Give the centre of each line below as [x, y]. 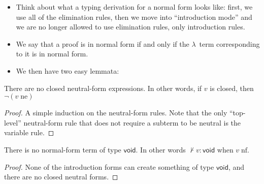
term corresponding [229, 43]
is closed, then [232, 88]
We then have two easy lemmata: [68, 70]
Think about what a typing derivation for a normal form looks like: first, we [134, 7]
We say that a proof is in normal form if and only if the [103, 43]
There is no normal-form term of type [63, 149]
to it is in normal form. [52, 54]
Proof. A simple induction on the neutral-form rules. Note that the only [116, 113]
